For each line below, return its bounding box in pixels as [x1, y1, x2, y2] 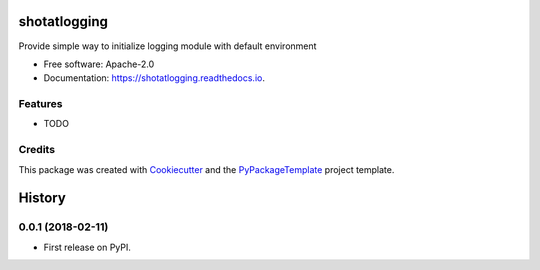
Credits [18, 143, 55, 157]
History [18, 190, 67, 207]
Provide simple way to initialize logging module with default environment [18, 40, 317, 52]
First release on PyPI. [43, 241, 132, 253]
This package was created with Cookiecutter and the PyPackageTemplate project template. [18, 163, 395, 175]
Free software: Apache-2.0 [43, 58, 155, 70]
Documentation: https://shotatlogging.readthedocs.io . [43, 72, 265, 84]
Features [18, 97, 63, 111]
